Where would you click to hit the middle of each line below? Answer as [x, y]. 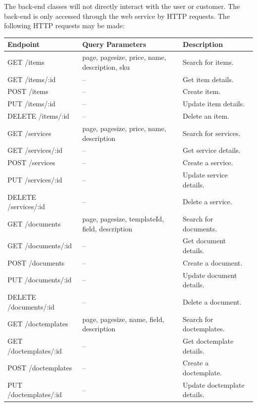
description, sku [106, 67]
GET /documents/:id [40, 246]
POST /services [31, 162]
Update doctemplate [214, 384]
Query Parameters [114, 44]
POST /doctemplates [40, 368]
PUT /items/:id [32, 104]
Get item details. [208, 79]
